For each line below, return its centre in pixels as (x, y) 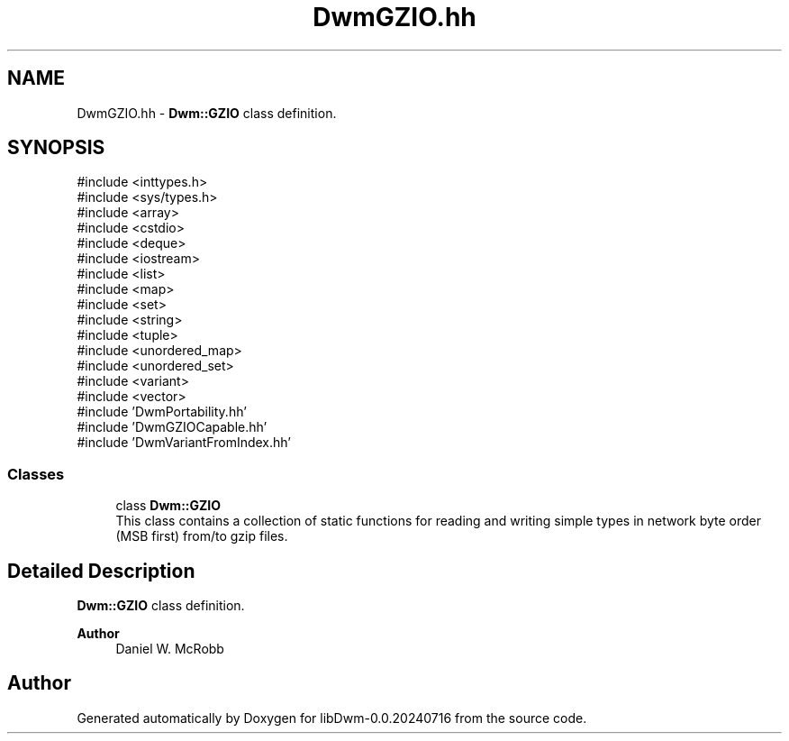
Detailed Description (101, 571)
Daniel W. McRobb (170, 649)
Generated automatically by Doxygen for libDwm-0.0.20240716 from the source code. (332, 718)
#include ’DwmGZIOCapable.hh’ (172, 427)
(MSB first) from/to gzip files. (202, 536)
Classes (36, 474)
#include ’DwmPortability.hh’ (162, 412)
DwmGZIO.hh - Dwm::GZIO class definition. (207, 113)
